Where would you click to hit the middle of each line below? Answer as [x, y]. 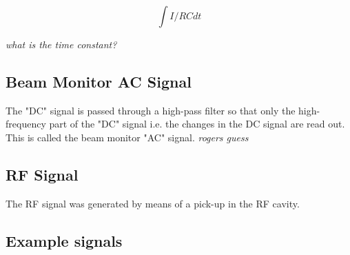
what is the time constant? [61, 44]
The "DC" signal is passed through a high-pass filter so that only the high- [163, 110]
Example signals [64, 240]
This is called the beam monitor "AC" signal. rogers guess [127, 137]
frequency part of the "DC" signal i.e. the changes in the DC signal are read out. [175, 124]
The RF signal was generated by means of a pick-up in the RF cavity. [153, 203]
